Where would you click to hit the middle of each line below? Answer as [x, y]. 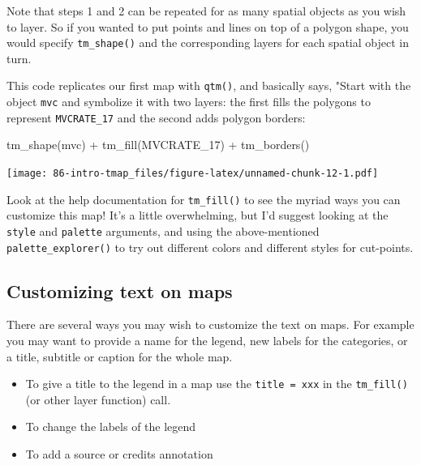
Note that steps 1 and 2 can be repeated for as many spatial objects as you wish [206, 11]
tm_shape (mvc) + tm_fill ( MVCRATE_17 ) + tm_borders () [158, 145]
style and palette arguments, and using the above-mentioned [163, 230]
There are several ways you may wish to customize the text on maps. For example [210, 324]
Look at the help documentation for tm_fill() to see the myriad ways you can [204, 199]
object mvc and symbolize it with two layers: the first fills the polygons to [189, 102]
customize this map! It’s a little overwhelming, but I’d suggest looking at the [198, 215]
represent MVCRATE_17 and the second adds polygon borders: [156, 117]
